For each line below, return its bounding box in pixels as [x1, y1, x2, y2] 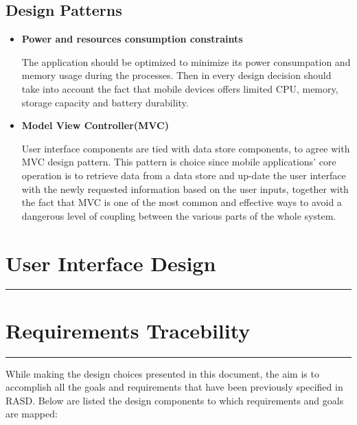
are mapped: [5, 406, 58, 421]
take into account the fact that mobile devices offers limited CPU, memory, [21, 81, 338, 95]
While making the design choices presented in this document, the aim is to [5, 366, 319, 380]
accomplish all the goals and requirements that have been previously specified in [5, 380, 343, 394]
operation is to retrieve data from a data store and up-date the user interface [21, 168, 346, 182]
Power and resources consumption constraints [21, 32, 243, 46]
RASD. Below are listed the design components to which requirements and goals [5, 393, 344, 407]
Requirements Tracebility [5, 316, 251, 344]
